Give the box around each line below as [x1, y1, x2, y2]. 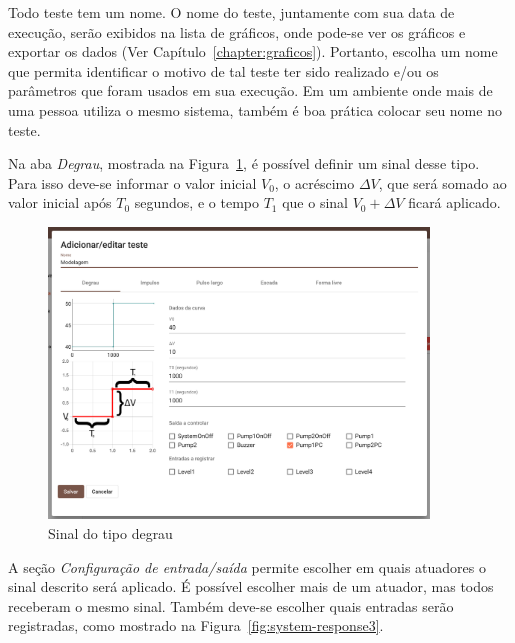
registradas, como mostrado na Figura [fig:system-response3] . [8, 615, 384, 636]
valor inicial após [8, 192, 112, 213]
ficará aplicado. [408, 192, 501, 213]
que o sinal [282, 192, 348, 213]
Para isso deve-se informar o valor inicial [8, 172, 257, 193]
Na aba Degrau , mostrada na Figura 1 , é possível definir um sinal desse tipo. [8, 153, 480, 174]
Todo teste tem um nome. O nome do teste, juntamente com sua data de [8, 2, 455, 22]
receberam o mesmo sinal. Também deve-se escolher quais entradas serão [8, 595, 454, 616]
